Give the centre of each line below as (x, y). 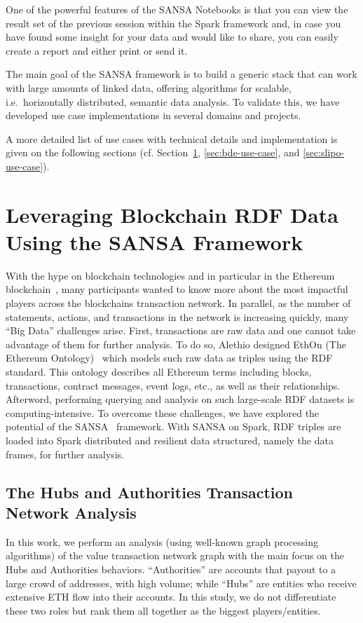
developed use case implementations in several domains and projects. (153, 115)
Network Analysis (71, 512)
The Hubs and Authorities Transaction (150, 492)
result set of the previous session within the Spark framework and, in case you (173, 23)
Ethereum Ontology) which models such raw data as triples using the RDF (169, 358)
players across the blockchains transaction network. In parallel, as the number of (178, 303)
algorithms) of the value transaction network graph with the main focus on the (175, 555)
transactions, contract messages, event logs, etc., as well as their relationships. (173, 385)
